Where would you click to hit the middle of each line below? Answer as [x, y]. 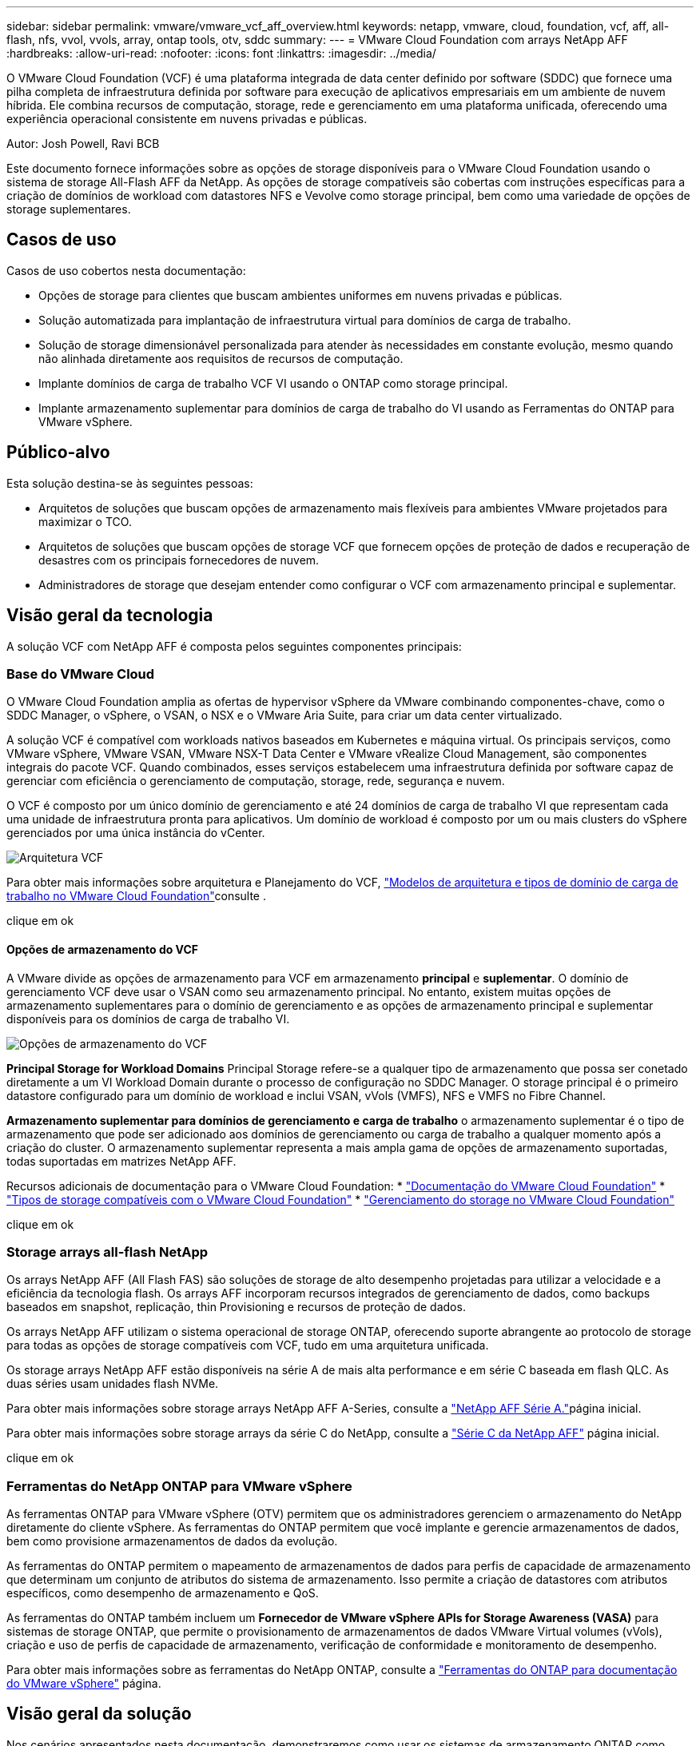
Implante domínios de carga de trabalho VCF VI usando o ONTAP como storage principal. [273, 383]
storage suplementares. [69, 209]
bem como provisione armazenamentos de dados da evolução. [172, 1541]
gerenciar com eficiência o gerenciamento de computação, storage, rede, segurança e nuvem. [256, 781]
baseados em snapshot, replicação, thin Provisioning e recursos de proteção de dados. [236, 1307]
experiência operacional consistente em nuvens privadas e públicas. [187, 119]
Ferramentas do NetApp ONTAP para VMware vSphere [179, 1486]
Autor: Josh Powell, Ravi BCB [83, 144]
